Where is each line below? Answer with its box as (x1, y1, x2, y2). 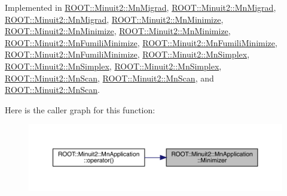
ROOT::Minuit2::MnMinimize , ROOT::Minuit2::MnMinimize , (5, 25, 231, 37)
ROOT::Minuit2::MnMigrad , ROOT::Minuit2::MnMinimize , (5, 13, 224, 25)
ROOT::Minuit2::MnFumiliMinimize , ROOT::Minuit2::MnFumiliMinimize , (5, 36, 277, 49)
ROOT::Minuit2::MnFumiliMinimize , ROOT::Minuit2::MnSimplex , (5, 48, 250, 61)
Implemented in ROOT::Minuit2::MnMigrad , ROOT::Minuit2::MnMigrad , (5, 1, 276, 13)
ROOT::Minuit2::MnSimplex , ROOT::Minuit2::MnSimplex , (5, 59, 222, 72)
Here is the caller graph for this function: (5, 103, 155, 116)
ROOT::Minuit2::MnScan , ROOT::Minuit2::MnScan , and (5, 71, 214, 84)
